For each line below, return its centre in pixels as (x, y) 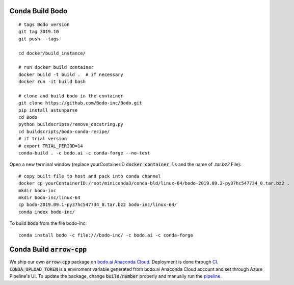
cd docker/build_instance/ (52, 53)
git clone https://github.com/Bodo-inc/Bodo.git (80, 103)
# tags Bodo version (44, 25)
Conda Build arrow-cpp (48, 250)
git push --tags (39, 39)
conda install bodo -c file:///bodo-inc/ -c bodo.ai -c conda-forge (106, 235)
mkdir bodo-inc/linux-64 (49, 198)
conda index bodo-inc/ (47, 212)
